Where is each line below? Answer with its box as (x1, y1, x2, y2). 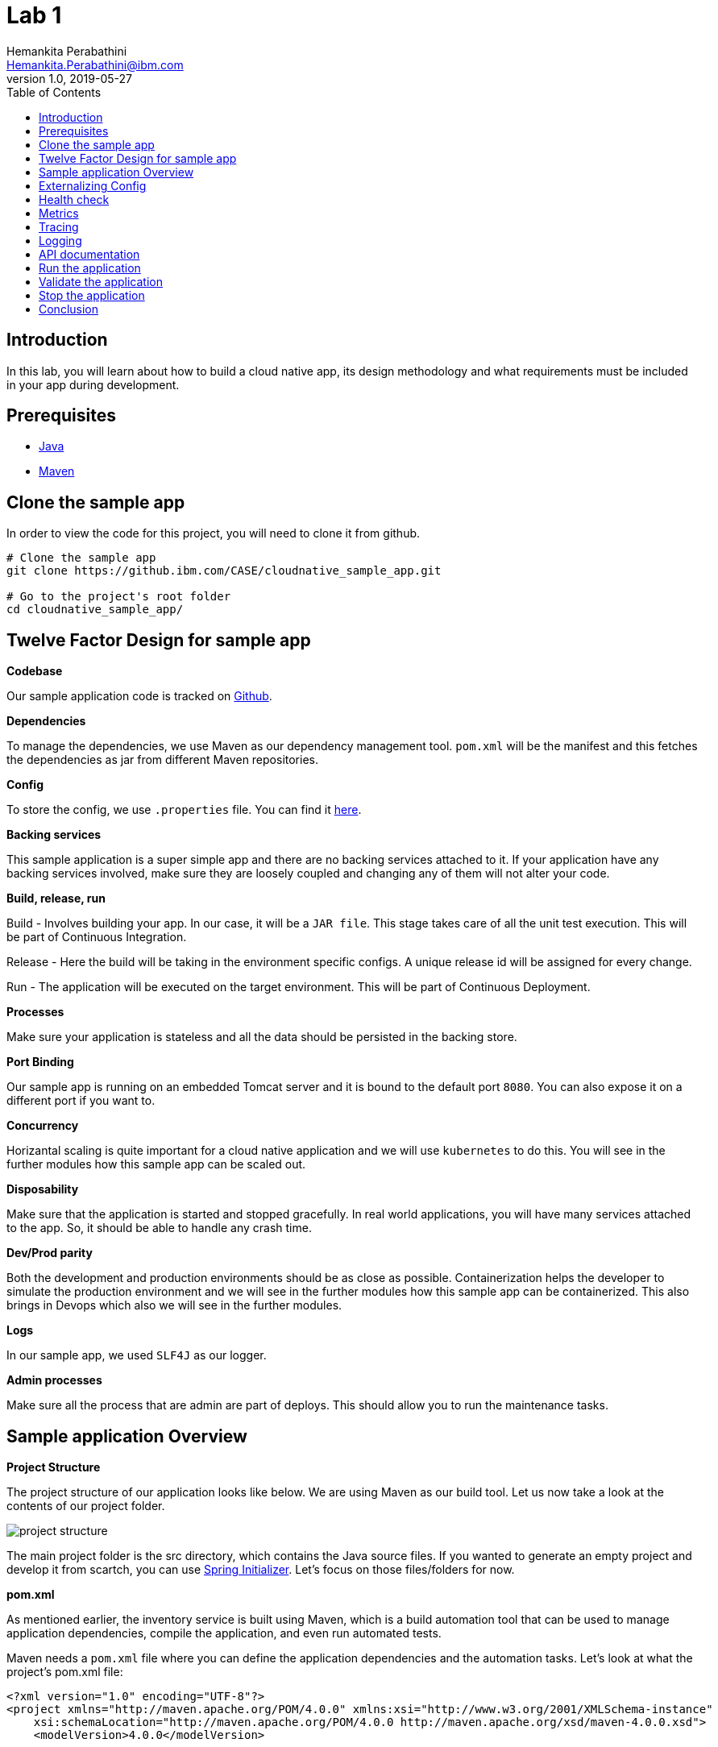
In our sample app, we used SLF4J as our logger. (6, 1348, 267, 1363)
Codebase (6, 664, 63, 678)
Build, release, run (6, 891, 106, 906)
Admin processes (6, 1373, 102, 1388)
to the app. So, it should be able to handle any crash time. (6, 1221, 312, 1235)
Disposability (6, 1182, 79, 1197)
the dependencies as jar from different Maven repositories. (6, 753, 319, 767)
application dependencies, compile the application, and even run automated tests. (6, 1625, 442, 1640)
